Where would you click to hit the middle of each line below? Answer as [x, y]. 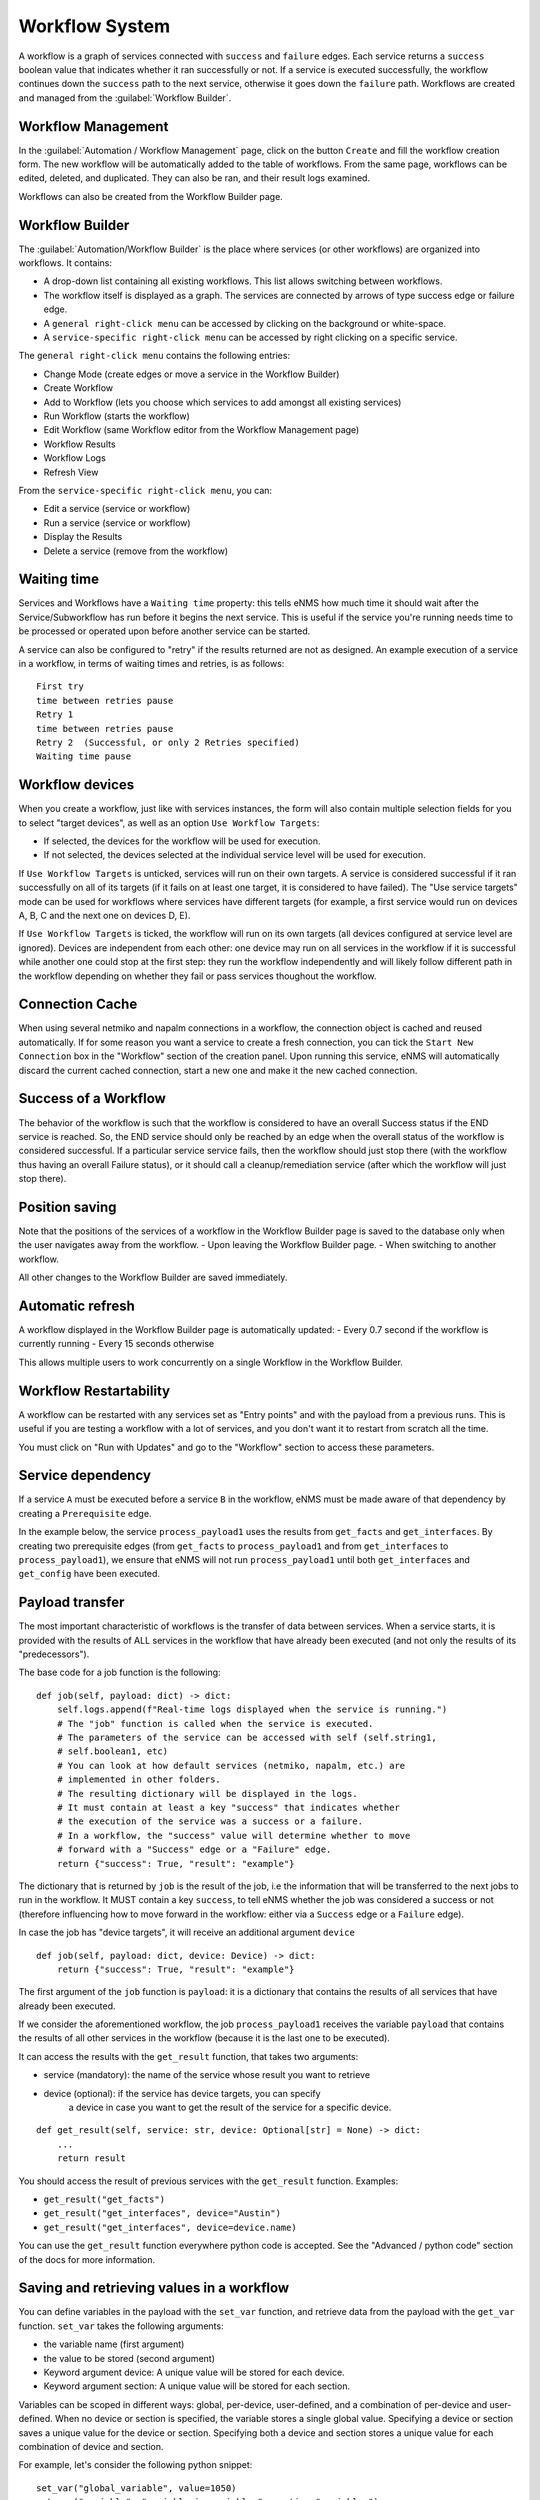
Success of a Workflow [92, 1098]
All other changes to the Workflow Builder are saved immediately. [153, 1277]
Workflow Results [79, 444]
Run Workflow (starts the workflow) [116, 416]
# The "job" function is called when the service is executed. [215, 1723]
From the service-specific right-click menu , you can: [145, 490]
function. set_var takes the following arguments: [121, 2326]
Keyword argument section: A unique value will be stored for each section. [196, 2386]
